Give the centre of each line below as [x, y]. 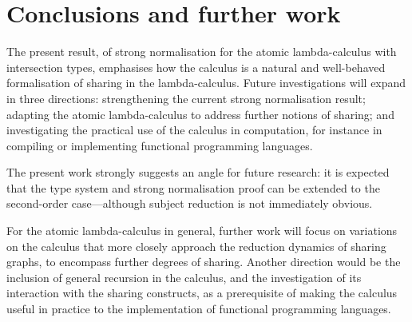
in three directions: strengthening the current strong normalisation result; [186, 98]
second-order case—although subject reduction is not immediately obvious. [190, 203]
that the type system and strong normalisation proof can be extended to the [193, 187]
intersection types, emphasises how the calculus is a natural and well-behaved [196, 67]
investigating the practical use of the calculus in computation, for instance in [194, 130]
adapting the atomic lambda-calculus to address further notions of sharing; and [200, 114]
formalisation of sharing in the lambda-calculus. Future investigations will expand [206, 83]
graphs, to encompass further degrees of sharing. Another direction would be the [204, 262]
